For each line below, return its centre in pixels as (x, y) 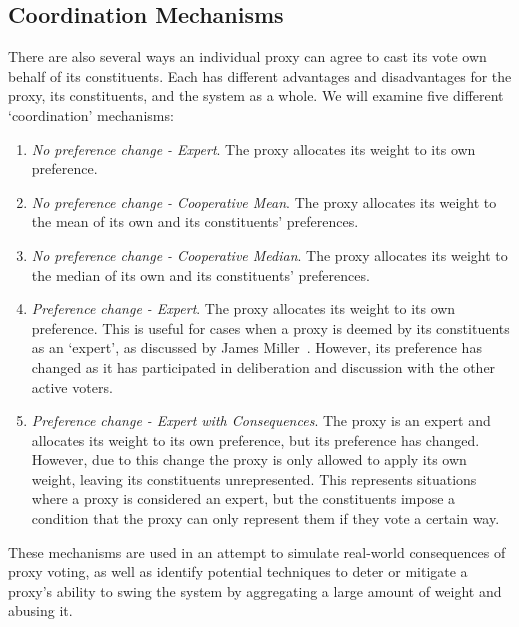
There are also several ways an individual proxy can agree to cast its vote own (247, 56)
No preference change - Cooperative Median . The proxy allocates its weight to (269, 254)
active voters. (72, 386)
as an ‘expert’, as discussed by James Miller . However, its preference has (256, 347)
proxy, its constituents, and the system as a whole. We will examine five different (256, 95)
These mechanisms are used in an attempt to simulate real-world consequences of (257, 551)
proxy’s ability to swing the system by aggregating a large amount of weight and (255, 590)
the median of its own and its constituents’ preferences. (200, 274)
